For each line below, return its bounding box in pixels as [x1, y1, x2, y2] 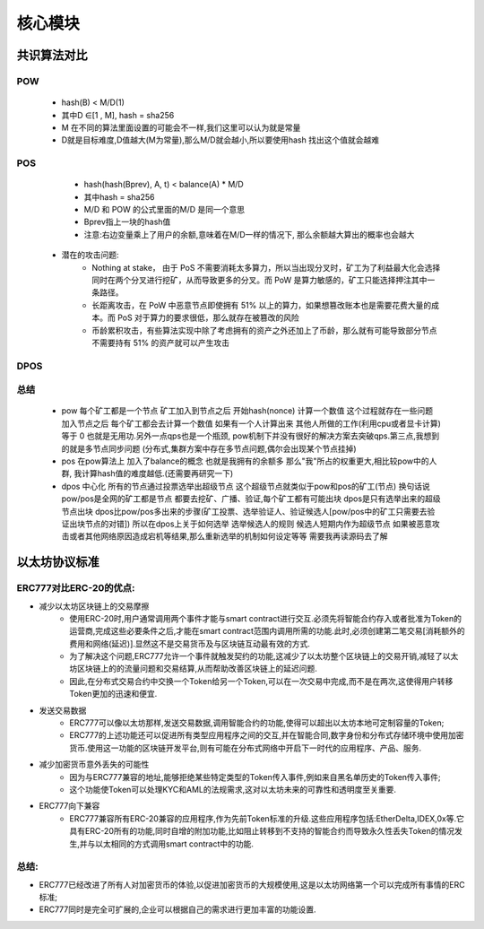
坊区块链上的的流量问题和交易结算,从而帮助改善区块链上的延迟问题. [69, 664, 318, 674]
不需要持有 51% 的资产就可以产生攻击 [91, 337, 230, 348]
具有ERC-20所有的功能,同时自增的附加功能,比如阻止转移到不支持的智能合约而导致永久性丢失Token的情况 [69, 826, 455, 837]
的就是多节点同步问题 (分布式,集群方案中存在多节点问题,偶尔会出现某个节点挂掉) [61, 443, 358, 454]
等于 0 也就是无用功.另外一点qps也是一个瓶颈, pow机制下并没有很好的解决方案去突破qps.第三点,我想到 [61, 430, 440, 441]
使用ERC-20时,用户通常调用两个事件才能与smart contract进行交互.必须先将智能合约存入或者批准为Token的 [69, 612, 462, 623]
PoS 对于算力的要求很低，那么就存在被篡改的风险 [117, 312, 300, 323]
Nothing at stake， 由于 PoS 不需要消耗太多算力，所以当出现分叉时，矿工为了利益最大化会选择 [91, 262, 441, 273]
